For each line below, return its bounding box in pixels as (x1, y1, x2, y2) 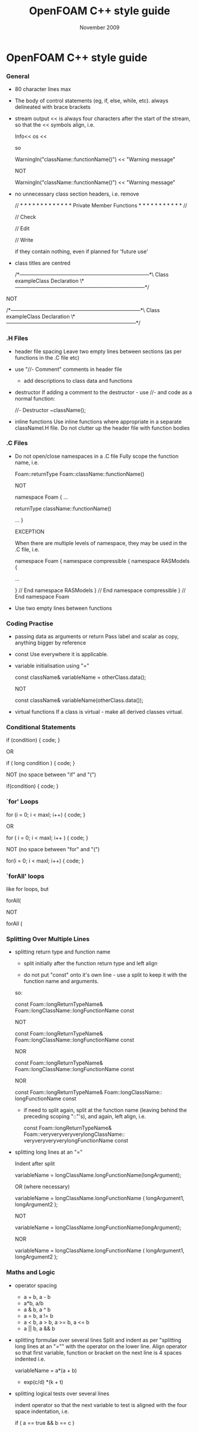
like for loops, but (6, 886, 49, 893)
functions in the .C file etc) (14, 354, 80, 361)
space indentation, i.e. (14, 1408, 69, 1415)
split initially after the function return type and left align (23, 960, 158, 967)
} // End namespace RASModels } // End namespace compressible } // (14, 587, 186, 594)
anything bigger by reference (14, 639, 87, 646)
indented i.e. (14, 1355, 46, 1362)
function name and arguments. (23, 978, 99, 985)
